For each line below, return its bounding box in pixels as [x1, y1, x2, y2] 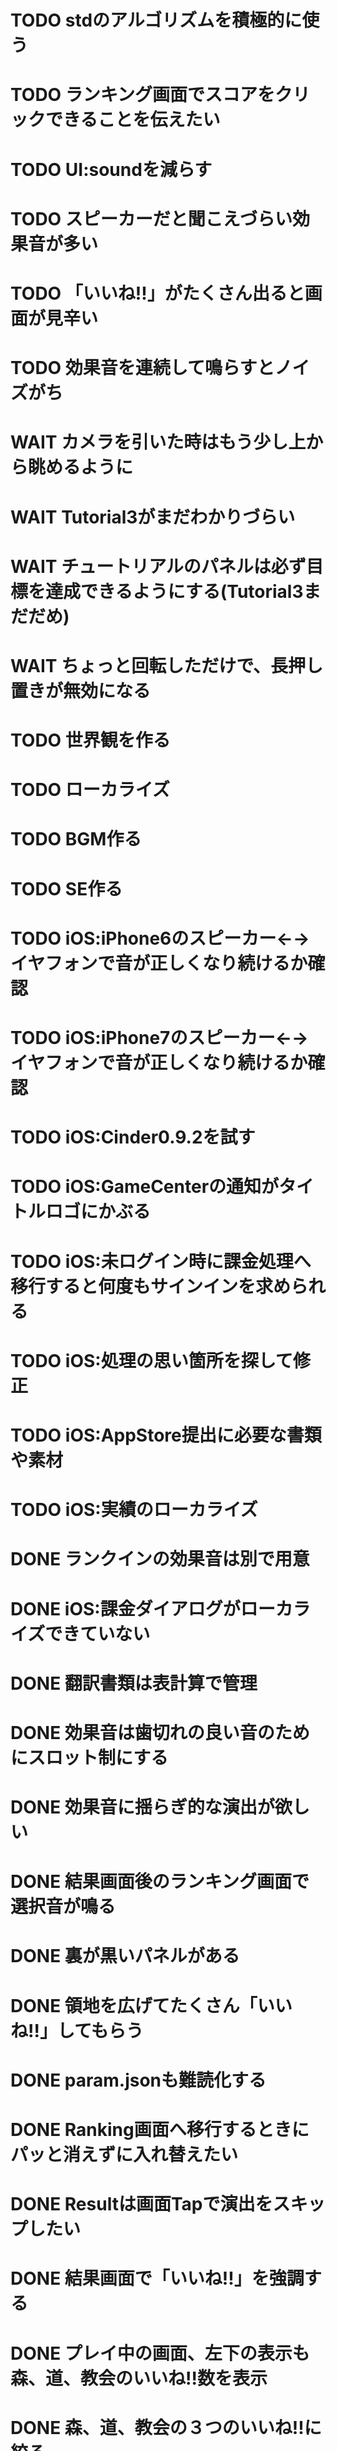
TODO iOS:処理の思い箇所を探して [10, 1349, 293, 1372]
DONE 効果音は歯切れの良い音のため [10, 1721, 310, 1744]
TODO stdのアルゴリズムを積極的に [10, 9, 303, 32]
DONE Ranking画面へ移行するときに [10, 2119, 310, 2141]
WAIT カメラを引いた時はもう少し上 [10, 431, 307, 454]
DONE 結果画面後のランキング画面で [10, 1871, 310, 1893]
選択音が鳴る [10, 1896, 117, 1918]
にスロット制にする [10, 1746, 169, 1769]
